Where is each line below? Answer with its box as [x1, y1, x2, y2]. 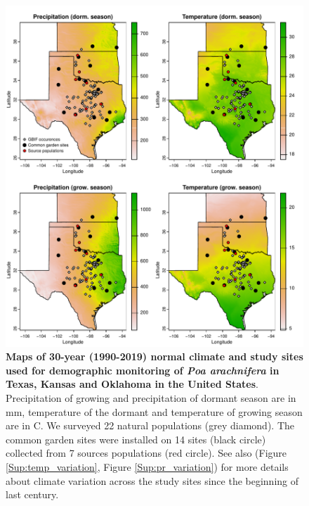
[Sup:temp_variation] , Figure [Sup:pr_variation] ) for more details [6, 459, 289, 474]
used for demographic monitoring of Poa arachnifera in [6, 362, 280, 377]
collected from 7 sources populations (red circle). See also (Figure [6, 445, 287, 460]
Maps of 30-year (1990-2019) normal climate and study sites [6, 349, 303, 364]
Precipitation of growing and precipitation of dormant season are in [6, 390, 296, 405]
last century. [6, 487, 59, 502]
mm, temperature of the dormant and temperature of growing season [6, 404, 303, 419]
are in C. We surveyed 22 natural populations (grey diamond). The [6, 418, 295, 433]
